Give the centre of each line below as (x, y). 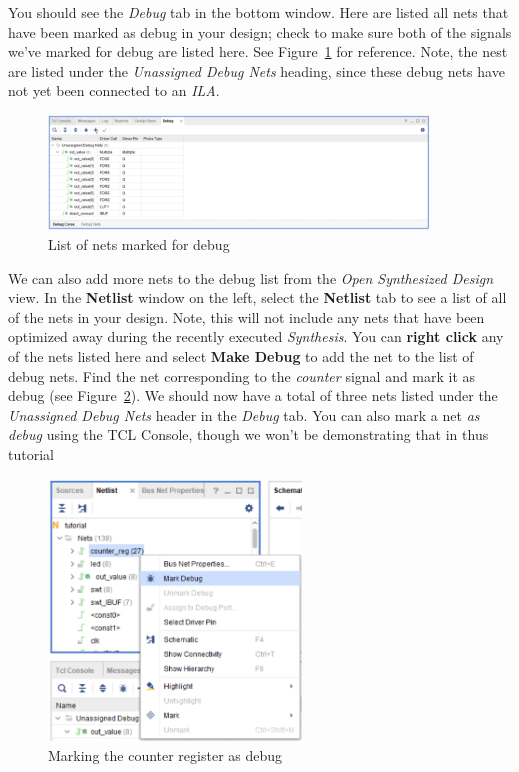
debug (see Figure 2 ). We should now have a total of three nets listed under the (253, 395)
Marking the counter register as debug (165, 754)
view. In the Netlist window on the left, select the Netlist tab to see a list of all (257, 297)
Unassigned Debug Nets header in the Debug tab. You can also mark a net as (244, 414)
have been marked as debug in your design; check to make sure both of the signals (260, 31)
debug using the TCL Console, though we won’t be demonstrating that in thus (248, 434)
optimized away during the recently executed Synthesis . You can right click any (256, 336)
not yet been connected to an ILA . (114, 90)
